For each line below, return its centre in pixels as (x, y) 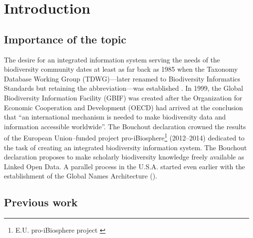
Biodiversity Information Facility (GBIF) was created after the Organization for (123, 97)
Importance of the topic (65, 39)
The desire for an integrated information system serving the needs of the (112, 59)
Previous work (41, 202)
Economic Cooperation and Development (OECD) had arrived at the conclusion (124, 107)
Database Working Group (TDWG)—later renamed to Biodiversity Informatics (122, 78)
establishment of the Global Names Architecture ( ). (81, 176)
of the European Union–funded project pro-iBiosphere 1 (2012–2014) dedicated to (124, 137)
